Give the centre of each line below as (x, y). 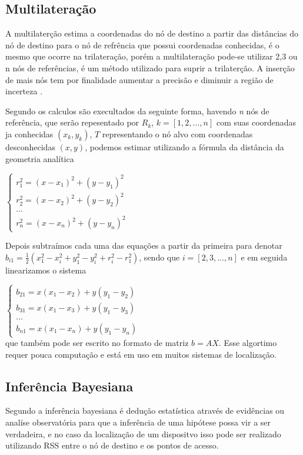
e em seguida (264, 257)
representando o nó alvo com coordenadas (177, 133)
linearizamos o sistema (46, 270)
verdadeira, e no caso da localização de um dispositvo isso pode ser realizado (143, 433)
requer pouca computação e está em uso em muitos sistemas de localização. (141, 354)
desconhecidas (30, 146)
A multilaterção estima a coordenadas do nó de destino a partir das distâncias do (152, 33)
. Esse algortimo (248, 343)
